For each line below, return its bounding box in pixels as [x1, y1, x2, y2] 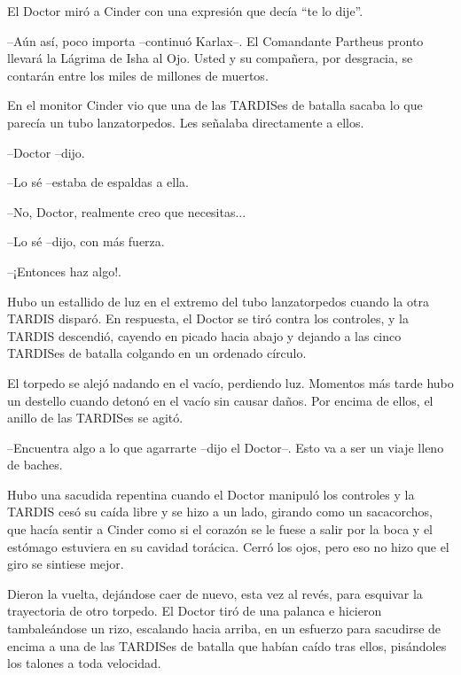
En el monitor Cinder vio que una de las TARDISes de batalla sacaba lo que [7, 96, 423, 114]
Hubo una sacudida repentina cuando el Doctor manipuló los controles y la [7, 485, 415, 503]
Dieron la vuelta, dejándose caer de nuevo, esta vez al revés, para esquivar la [7, 584, 423, 602]
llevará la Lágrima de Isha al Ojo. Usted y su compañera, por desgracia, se [7, 49, 413, 67]
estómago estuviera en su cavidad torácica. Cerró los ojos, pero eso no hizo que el [7, 537, 449, 555]
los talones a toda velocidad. [7, 654, 161, 672]
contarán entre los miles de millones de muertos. [7, 66, 269, 84]
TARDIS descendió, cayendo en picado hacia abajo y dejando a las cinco [7, 326, 402, 345]
